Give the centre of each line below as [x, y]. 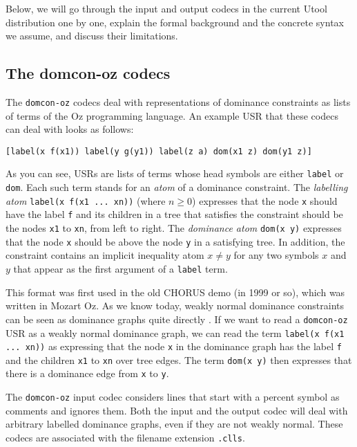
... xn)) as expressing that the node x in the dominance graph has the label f [174, 346]
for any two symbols [276, 255]
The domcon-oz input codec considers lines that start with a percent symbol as [173, 397]
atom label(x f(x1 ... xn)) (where [86, 200]
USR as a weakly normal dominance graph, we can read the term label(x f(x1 [175, 332]
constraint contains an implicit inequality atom [105, 255]
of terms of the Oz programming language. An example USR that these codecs [172, 115]
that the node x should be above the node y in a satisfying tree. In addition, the [175, 241]
